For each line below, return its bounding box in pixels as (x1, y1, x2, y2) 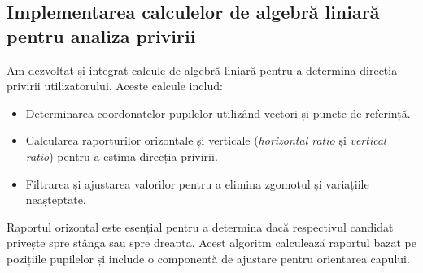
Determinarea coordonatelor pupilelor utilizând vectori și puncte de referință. (25, 104, 411, 121)
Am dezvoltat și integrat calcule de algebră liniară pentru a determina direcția (7, 61, 398, 78)
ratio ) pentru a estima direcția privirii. (25, 147, 218, 164)
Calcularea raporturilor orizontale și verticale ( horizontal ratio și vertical (25, 132, 386, 149)
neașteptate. (25, 191, 86, 208)
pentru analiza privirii (7, 23, 196, 48)
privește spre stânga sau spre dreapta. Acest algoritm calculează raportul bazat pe (7, 234, 416, 251)
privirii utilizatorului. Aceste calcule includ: (7, 77, 223, 94)
